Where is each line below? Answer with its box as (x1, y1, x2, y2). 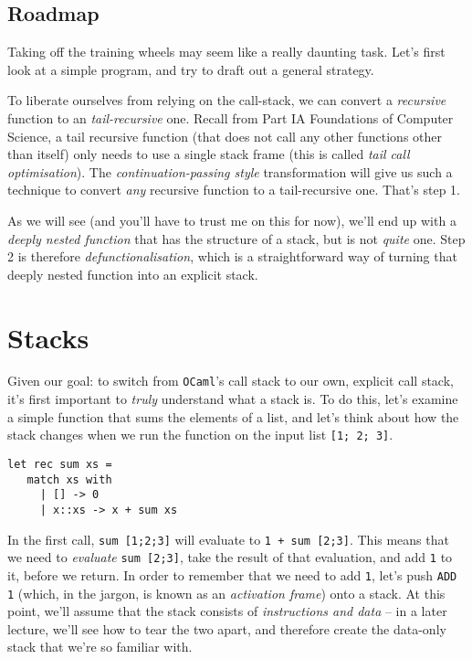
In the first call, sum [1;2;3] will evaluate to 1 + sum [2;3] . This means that (7, 529, 449, 548)
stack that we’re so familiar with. (7, 637, 193, 656)
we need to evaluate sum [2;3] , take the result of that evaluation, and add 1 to (7, 547, 453, 567)
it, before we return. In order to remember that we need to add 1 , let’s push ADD (7, 565, 457, 584)
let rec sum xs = (7, 457, 112, 471)
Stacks (7, 318, 89, 356)
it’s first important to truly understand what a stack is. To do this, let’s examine (7, 389, 458, 409)
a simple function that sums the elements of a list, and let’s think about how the (7, 407, 459, 426)
